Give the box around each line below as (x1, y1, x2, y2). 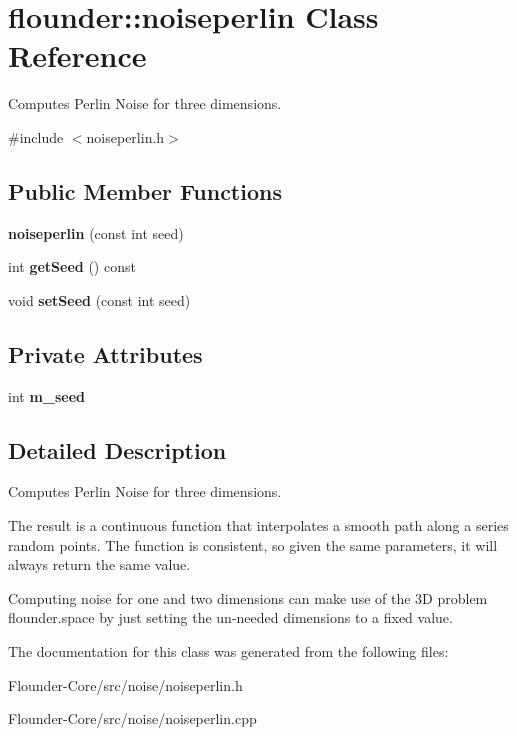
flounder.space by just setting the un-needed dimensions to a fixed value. (8, 607, 453, 628)
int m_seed (8, 385, 86, 406)
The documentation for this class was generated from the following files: (8, 641, 449, 662)
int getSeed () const (8, 256, 136, 277)
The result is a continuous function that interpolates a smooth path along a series (8, 515, 509, 536)
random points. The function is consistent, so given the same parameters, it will (8, 534, 498, 555)
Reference (8, 35, 147, 76)
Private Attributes (8, 338, 203, 369)
